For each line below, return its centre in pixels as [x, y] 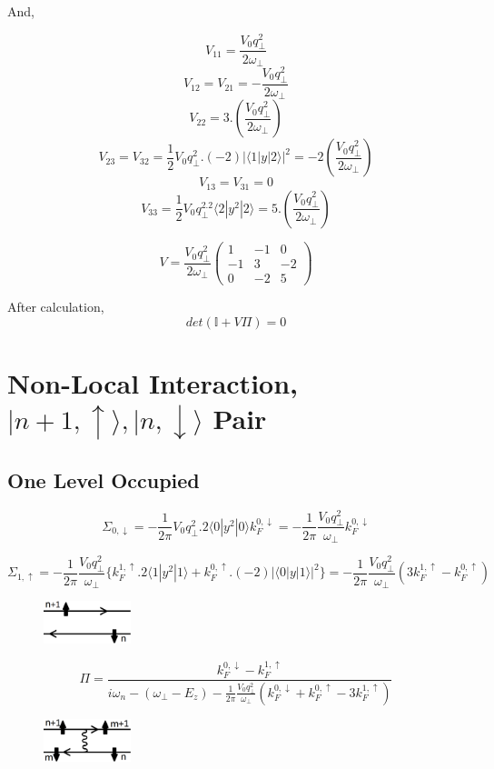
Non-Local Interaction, [153, 382]
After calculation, [56, 306]
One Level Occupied [104, 479]
